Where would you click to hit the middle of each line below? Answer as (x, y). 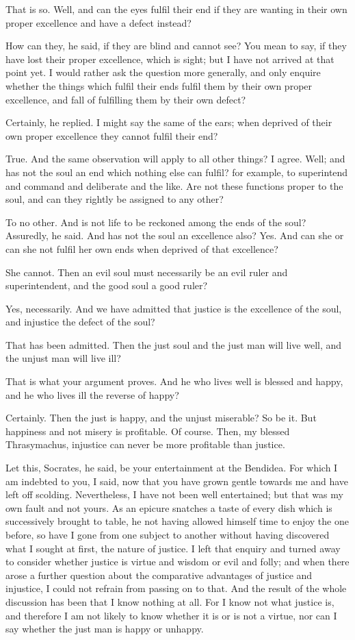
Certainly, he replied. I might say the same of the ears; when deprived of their (169, 122)
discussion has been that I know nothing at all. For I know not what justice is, (170, 601)
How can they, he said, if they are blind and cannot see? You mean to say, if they (176, 46)
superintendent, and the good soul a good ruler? (107, 285)
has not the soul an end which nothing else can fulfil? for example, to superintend (177, 172)
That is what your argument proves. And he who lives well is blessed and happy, (174, 381)
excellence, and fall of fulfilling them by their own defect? (126, 99)
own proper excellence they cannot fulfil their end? (112, 135)
